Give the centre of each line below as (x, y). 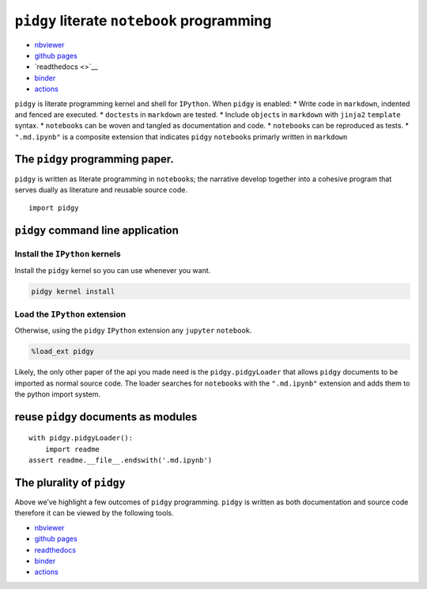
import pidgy (54, 208)
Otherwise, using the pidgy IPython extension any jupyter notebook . (133, 331)
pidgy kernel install (73, 291)
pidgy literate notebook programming (143, 21)
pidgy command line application (97, 231)
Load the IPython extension (70, 314)
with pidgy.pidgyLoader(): (81, 438)
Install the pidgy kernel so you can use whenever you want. (113, 270)
